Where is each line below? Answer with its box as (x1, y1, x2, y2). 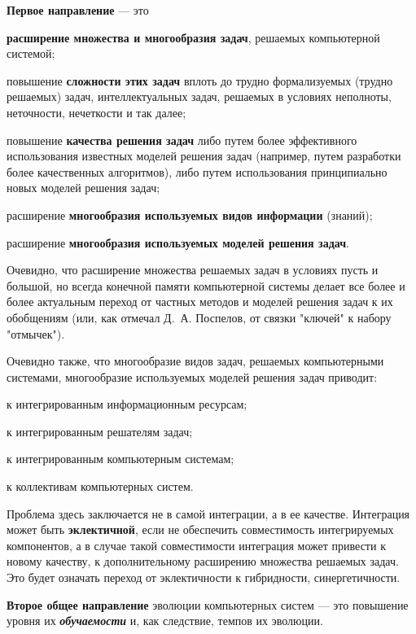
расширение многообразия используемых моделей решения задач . (7, 234, 349, 251)
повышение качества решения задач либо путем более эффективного (7, 131, 357, 148)
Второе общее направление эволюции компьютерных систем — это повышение (7, 596, 409, 613)
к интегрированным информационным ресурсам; (7, 396, 247, 413)
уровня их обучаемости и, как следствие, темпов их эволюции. (7, 612, 323, 629)
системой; (7, 45, 55, 62)
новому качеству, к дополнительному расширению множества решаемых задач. (7, 553, 399, 570)
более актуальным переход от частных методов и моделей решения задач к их (7, 293, 393, 310)
